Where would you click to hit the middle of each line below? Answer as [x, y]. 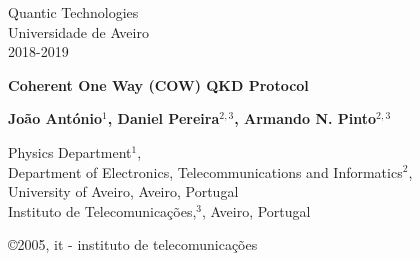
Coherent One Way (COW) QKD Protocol [158, 84]
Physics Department [70, 151]
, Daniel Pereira [163, 118]
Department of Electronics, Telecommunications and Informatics [205, 171]
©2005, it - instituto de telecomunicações [133, 244]
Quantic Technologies [73, 12]
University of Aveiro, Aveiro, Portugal [123, 191]
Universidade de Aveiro [78, 31]
